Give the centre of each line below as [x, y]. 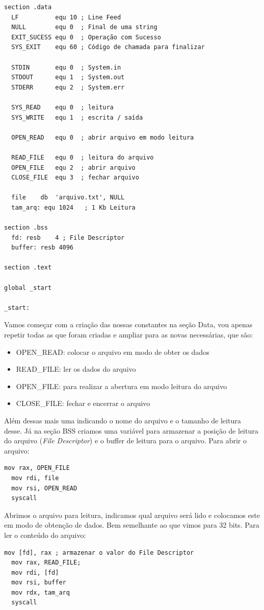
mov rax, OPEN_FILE [37, 468]
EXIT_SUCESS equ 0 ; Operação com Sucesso [86, 37]
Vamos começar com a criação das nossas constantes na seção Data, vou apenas [128, 324]
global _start [28, 288]
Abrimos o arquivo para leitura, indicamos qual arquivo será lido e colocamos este [132, 515]
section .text [28, 268]
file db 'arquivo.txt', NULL [68, 198]
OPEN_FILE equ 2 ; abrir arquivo [73, 167]
